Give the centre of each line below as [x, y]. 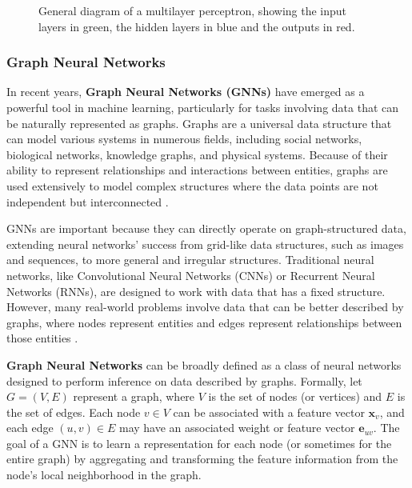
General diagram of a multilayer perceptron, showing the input [193, 10]
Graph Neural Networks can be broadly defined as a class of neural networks [204, 364]
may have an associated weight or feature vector [237, 428]
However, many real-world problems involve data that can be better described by [205, 307]
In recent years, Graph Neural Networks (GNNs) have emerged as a [186, 92]
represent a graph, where [134, 396]
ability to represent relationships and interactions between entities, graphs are [197, 170]
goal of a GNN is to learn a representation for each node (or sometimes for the [199, 443]
